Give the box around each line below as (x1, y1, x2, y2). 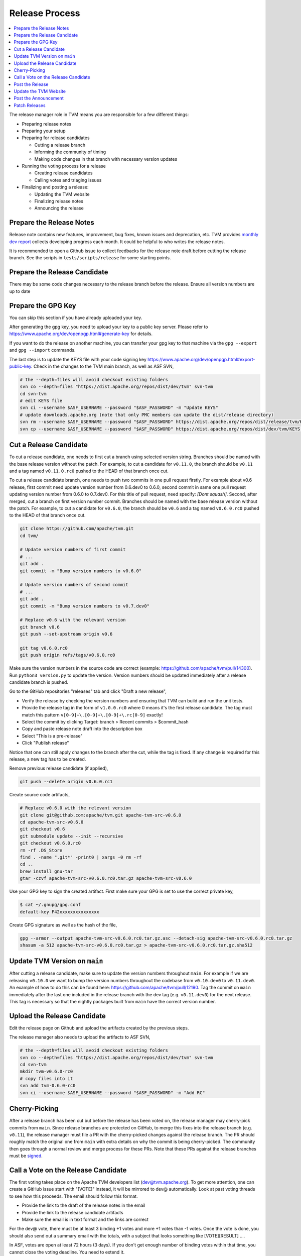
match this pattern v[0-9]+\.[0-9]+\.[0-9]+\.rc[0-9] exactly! (22, 711, 163, 718)
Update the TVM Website (14, 88, 66, 94)
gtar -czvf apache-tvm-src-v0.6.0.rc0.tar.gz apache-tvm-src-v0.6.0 (20, 876, 192, 881)
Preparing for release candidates (22, 135, 90, 141)
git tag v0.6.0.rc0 (20, 645, 68, 651)
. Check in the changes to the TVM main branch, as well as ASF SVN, (31, 363, 174, 369)
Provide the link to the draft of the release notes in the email (22, 1202, 145, 1208)
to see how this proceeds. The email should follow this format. (9, 1193, 138, 1199)
